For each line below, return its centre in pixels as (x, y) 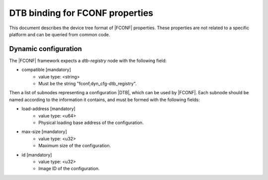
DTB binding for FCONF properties (81, 13)
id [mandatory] (37, 155)
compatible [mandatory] (46, 70)
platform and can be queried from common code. (60, 34)
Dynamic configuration (45, 49)
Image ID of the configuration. (69, 169)
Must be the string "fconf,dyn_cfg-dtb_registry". (88, 84)
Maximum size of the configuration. (75, 146)
